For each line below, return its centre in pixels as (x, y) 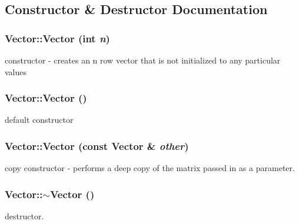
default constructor (39, 120)
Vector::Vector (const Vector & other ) (97, 146)
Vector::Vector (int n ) (57, 38)
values (16, 71)
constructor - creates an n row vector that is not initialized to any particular (143, 60)
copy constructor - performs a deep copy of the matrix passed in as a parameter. (150, 168)
